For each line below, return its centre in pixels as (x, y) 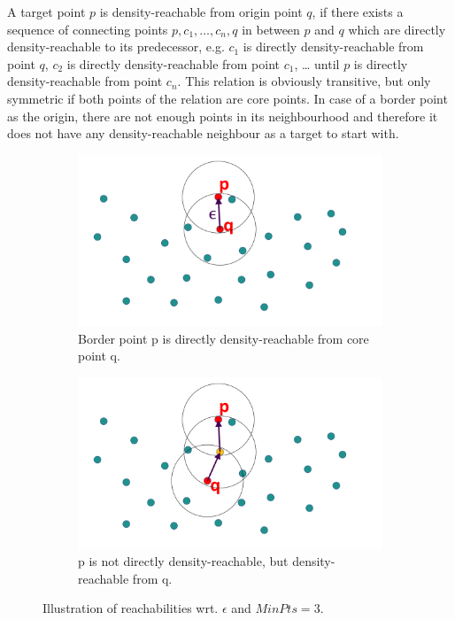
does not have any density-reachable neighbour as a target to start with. (203, 133)
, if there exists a (358, 12)
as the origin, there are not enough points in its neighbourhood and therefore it (223, 116)
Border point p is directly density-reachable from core (224, 338)
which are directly (397, 29)
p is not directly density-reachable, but (183, 561)
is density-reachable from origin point (201, 12)
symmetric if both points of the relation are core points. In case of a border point (227, 98)
